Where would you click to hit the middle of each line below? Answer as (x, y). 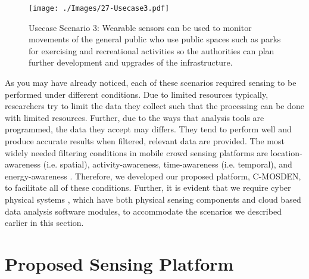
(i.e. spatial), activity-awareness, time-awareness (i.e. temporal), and (168, 164)
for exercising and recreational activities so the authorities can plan (152, 50)
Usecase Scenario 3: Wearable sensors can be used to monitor (140, 27)
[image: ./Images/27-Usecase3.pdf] (99, 8)
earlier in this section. (44, 223)
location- (286, 152)
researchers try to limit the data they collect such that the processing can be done (154, 106)
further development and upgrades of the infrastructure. (131, 62)
